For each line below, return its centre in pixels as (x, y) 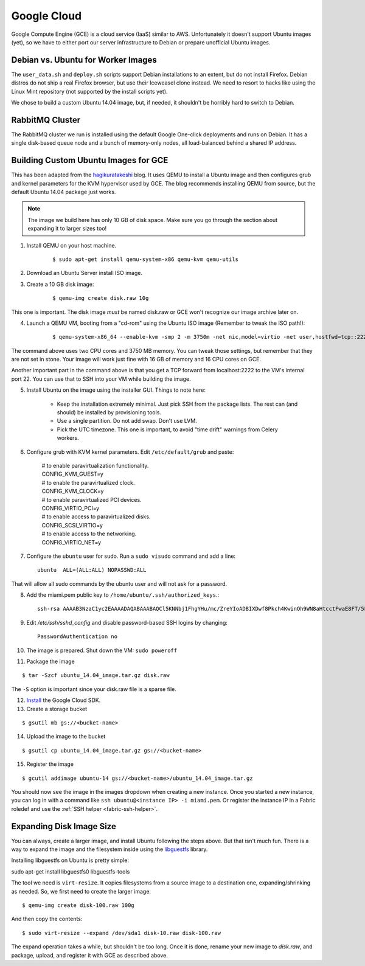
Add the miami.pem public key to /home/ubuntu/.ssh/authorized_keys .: (123, 595)
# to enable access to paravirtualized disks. (96, 516)
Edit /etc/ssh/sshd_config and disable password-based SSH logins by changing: (127, 622)
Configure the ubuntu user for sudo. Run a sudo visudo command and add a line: (131, 556)
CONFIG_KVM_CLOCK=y (73, 491)
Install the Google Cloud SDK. (64, 700)
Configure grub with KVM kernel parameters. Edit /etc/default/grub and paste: (130, 452)
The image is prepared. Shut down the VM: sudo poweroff (102, 650)
